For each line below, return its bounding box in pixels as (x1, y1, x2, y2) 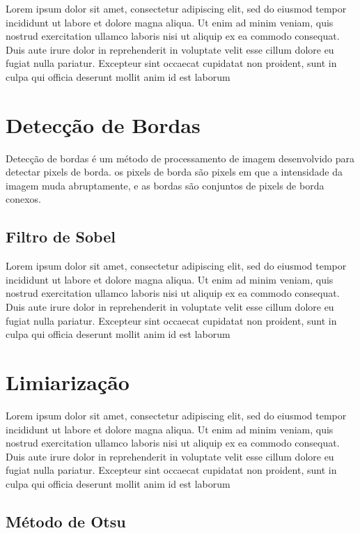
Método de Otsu (6, 510, 126, 532)
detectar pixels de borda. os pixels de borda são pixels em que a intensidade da (6, 164, 343, 179)
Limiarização (6, 368, 130, 396)
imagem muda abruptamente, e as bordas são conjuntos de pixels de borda (6, 178, 324, 192)
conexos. (6, 192, 42, 206)
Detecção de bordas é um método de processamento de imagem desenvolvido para (6, 150, 355, 165)
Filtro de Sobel (6, 226, 116, 247)
